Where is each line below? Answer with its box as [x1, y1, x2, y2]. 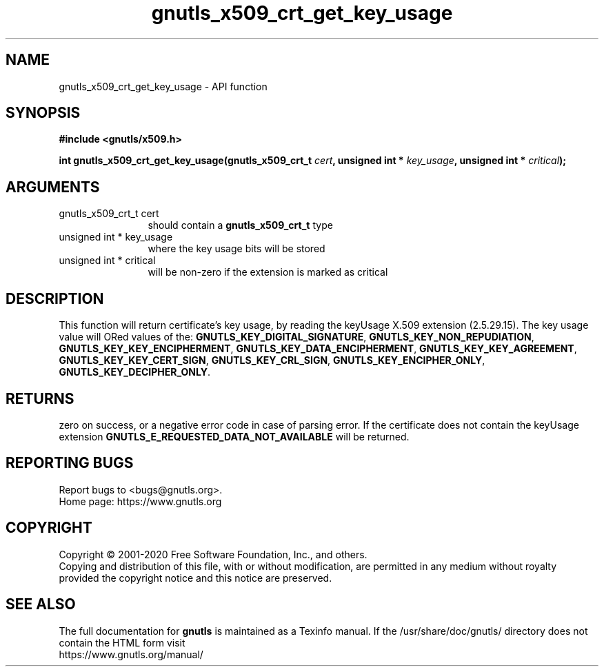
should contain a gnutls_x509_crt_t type [148, 219, 333, 232]
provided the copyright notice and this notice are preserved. [59, 571, 332, 584]
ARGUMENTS [6, 178, 100, 196]
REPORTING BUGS [6, 454, 134, 472]
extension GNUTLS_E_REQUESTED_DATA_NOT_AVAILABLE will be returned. [59, 430, 410, 442]
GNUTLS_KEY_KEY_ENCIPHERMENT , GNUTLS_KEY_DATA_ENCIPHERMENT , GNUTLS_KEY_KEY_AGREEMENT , [59, 343, 577, 355]
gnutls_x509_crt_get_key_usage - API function [59, 80, 268, 92]
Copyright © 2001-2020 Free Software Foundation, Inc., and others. [59, 548, 368, 560]
